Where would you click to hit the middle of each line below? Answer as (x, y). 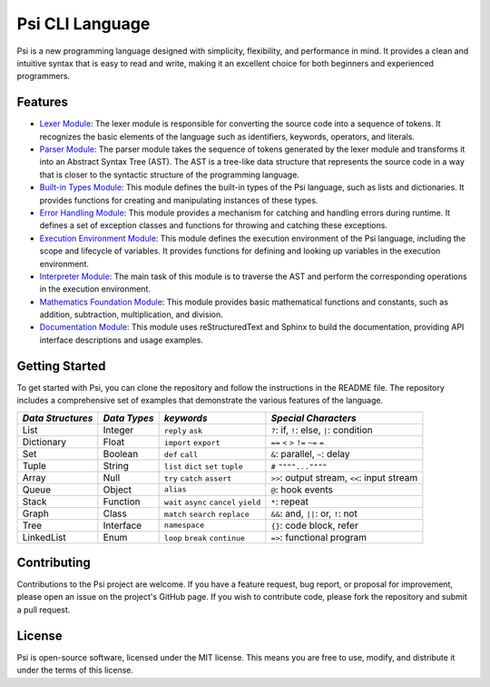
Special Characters (314, 418)
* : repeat (289, 502)
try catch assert (198, 478)
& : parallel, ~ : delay (310, 453)
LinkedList (44, 537)
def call (181, 454)
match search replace (206, 514)
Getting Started (61, 366)
